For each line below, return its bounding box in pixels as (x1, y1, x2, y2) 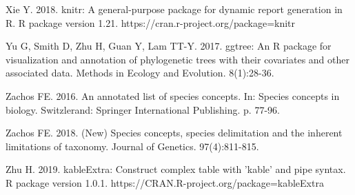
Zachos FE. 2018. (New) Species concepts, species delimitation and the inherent (6, 125, 343, 140)
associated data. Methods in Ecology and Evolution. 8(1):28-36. (6, 65, 274, 80)
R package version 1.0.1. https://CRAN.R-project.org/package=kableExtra (6, 175, 324, 189)
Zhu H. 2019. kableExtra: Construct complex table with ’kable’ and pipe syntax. (6, 162, 346, 176)
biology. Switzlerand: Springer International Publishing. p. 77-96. (6, 102, 280, 116)
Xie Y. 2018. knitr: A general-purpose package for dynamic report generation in (6, 2, 343, 16)
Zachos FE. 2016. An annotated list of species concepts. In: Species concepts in (6, 88, 340, 103)
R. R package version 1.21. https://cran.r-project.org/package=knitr (6, 15, 296, 30)
